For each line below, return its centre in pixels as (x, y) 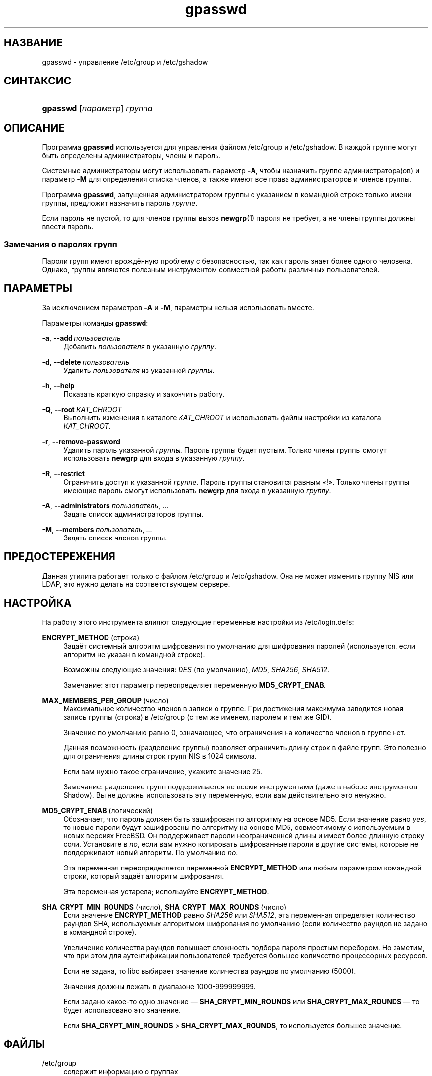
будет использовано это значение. (122, 1010)
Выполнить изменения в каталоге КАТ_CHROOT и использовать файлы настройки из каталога (222, 417)
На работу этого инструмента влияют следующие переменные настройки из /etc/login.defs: (198, 622)
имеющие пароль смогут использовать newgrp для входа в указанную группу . (197, 490)
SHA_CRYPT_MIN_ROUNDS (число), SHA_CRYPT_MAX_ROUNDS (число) (164, 907)
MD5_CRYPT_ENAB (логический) (97, 810)
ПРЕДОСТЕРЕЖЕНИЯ (60, 557)
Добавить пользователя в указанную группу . (140, 346)
